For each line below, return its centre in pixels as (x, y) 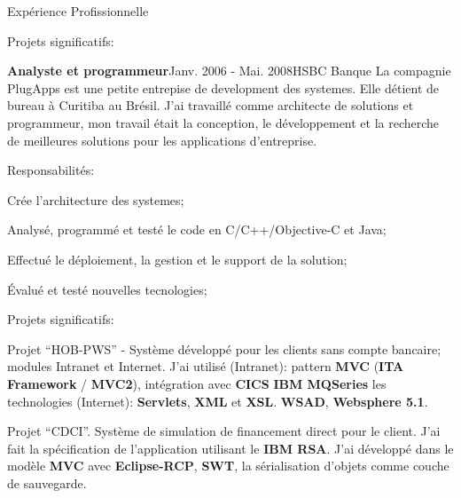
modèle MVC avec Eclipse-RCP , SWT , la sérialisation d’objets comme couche (228, 466)
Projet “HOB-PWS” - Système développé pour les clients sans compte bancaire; (224, 348)
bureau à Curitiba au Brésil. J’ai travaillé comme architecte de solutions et (211, 105)
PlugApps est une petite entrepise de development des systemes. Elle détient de (223, 87)
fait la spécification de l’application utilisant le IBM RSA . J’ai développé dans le (230, 448)
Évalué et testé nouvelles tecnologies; (107, 289)
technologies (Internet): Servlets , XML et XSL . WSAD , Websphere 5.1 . (218, 401)
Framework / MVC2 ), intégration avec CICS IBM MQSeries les (197, 383)
